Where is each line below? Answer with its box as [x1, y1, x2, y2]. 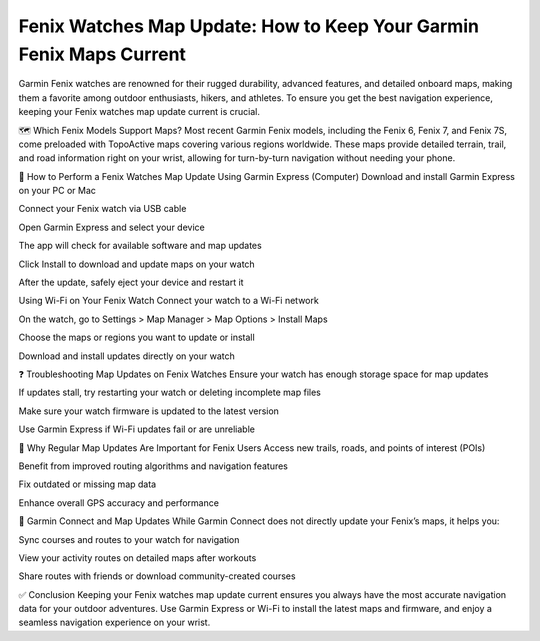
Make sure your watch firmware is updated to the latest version [18, 405, 280, 417]
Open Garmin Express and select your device [18, 221, 205, 233]
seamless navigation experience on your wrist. [18, 616, 211, 629]
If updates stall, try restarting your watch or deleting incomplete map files [18, 386, 322, 399]
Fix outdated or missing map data [18, 478, 157, 490]
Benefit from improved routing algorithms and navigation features [18, 460, 289, 472]
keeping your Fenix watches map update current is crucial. [18, 106, 260, 118]
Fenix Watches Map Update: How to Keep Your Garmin [18, 15, 480, 37]
